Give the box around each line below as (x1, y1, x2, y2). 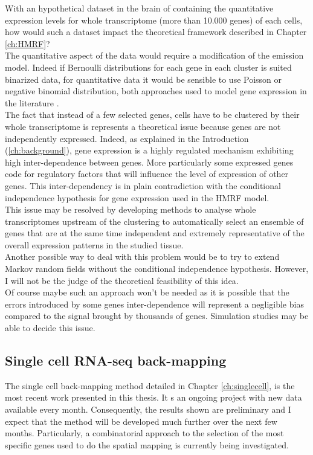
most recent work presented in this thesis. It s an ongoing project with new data (5, 391, 302, 404)
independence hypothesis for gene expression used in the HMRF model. (5, 191, 269, 204)
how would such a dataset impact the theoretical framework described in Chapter (5, 25, 307, 38)
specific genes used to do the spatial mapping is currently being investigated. (5, 438, 289, 451)
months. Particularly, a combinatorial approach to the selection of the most (5, 427, 284, 439)
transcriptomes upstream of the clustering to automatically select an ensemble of (5, 215, 304, 227)
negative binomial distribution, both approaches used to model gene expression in (5, 85, 307, 97)
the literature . (5, 96, 59, 109)
